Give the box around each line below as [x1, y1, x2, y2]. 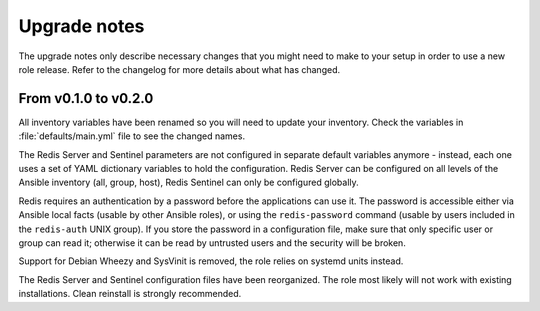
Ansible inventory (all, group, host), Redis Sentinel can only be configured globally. [18, 176, 359, 189]
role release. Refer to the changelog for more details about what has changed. [18, 63, 340, 75]
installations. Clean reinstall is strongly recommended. [18, 288, 242, 300]
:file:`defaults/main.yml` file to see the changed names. [18, 130, 245, 142]
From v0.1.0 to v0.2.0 [18, 90, 154, 107]
